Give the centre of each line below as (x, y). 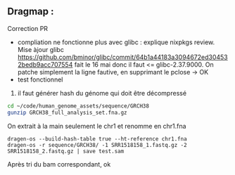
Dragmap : (31, 12)
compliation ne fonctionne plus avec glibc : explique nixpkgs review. (116, 42)
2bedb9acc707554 (45, 64)
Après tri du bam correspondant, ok (59, 164)
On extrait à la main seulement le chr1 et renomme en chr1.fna (97, 126)
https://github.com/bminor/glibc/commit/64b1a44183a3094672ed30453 (123, 57)
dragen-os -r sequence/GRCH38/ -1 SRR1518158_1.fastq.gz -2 (97, 145)
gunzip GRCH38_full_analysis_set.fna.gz (68, 112)
